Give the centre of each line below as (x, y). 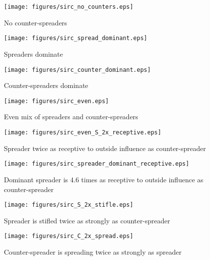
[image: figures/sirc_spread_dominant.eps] (76, 38)
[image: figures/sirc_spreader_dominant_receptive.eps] (97, 164)
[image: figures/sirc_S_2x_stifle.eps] (69, 205)
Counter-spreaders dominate (46, 85)
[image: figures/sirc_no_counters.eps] (69, 7)
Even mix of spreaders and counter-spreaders (71, 117)
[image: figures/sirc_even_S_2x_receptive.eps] (83, 132)
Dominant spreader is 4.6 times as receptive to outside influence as (104, 179)
